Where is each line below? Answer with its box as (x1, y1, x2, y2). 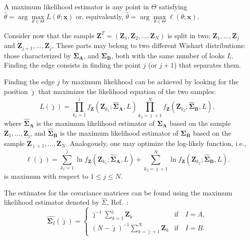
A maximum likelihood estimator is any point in (4, 1, 149, 11)
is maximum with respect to (4, 170, 88, 181)
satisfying (159, 1, 188, 11)
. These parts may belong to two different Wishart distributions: (52, 40, 246, 50)
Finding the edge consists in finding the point (4, 60, 141, 70)
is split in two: (167, 30, 211, 40)
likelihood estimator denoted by (4, 197, 99, 207)
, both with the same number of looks (111, 50, 225, 60)
